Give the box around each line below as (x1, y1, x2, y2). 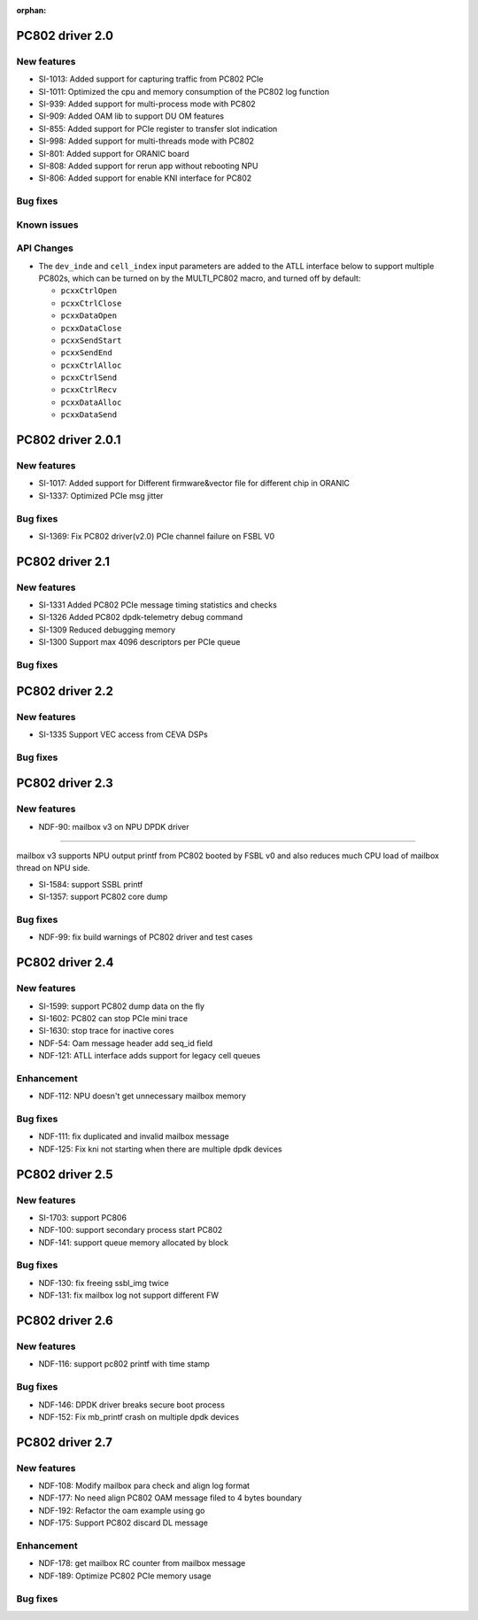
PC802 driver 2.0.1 (16, 432, 121, 447)
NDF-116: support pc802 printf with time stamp (38, 1359, 210, 1369)
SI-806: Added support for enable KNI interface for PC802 (38, 173, 252, 183)
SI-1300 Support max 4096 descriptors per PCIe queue (38, 637, 241, 647)
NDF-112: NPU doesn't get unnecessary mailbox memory (38, 1090, 247, 1102)
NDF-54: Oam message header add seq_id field (38, 1037, 213, 1049)
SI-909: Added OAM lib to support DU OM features (38, 111, 225, 121)
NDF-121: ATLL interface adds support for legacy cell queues (38, 1050, 261, 1061)
